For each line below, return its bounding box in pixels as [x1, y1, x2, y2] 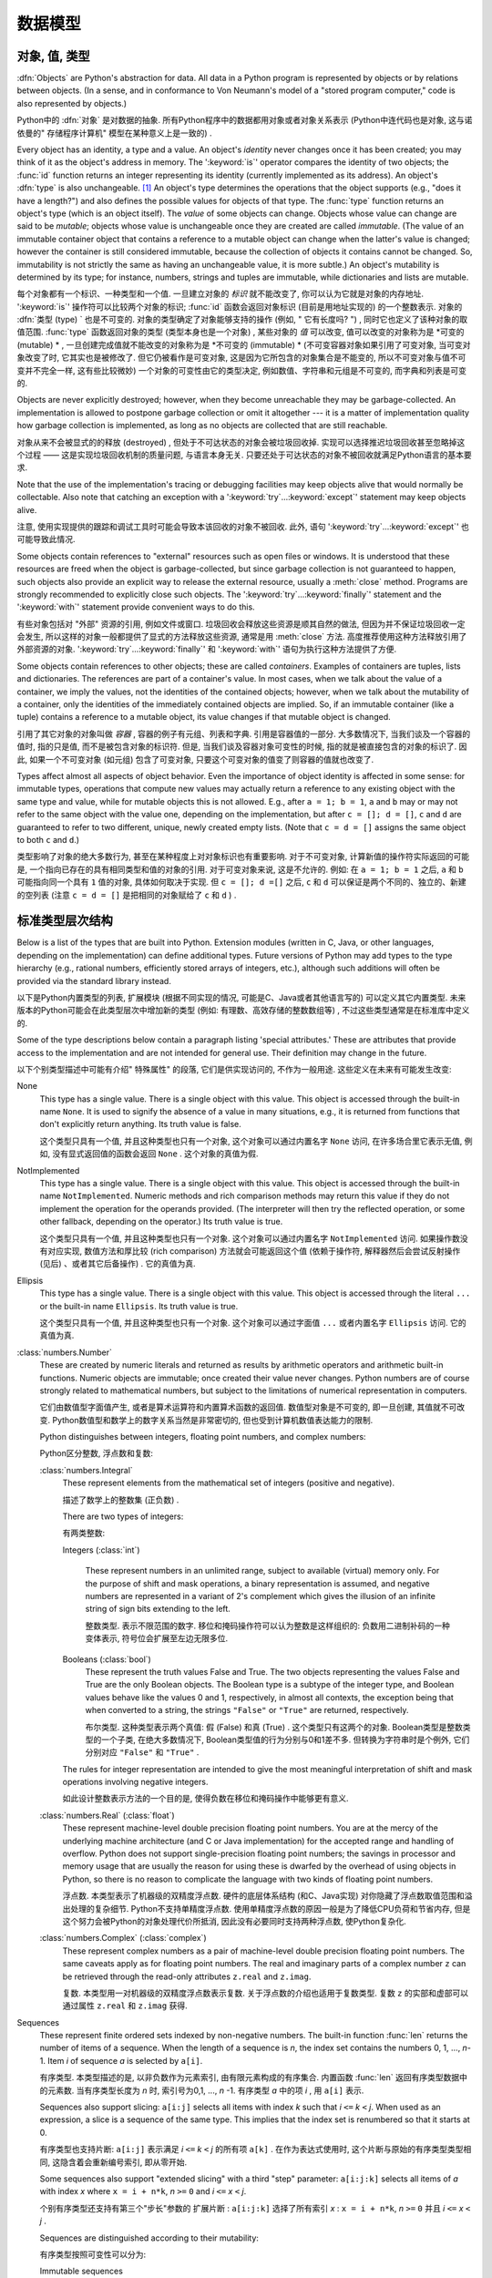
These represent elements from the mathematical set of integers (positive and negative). [62, 1477, 395, 1489]
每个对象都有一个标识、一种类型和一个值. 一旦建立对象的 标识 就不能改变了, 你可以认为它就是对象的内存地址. [16, 288, 424, 300]
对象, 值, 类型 [16, 48, 90, 64]
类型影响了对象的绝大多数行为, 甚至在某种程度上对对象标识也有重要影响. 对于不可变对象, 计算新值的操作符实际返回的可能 [16, 851, 469, 862]
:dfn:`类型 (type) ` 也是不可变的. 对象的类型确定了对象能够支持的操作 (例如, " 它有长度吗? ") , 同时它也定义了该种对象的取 [16, 314, 468, 325]
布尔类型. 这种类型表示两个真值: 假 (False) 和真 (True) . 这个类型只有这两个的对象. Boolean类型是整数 [85, 1721, 464, 1732]
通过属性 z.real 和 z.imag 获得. [62, 2000, 188, 2011]
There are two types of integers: [62, 1511, 184, 1522]
